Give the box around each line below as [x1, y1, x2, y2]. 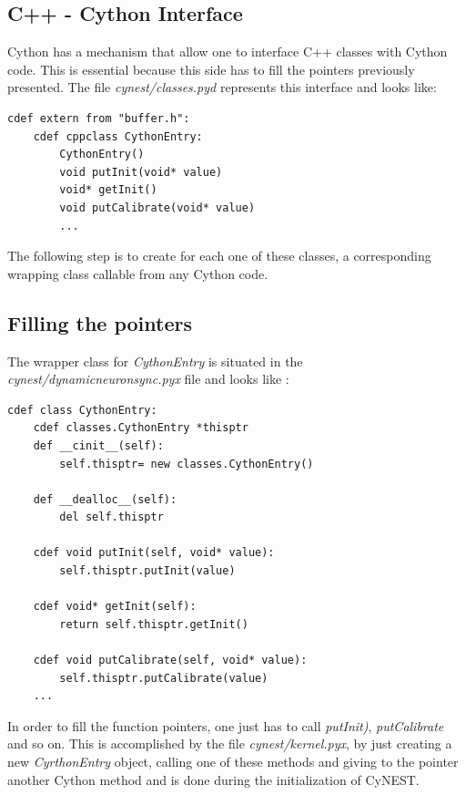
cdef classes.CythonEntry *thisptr [33, 421, 248, 435]
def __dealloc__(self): [33, 492, 177, 506]
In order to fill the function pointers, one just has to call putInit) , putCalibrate [7, 716, 444, 735]
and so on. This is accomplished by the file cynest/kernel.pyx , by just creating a [7, 734, 452, 753]
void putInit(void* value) [59, 165, 223, 179]
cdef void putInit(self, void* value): [33, 546, 275, 560]
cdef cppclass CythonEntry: [33, 129, 203, 143]
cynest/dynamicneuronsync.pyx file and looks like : [7, 369, 289, 388]
